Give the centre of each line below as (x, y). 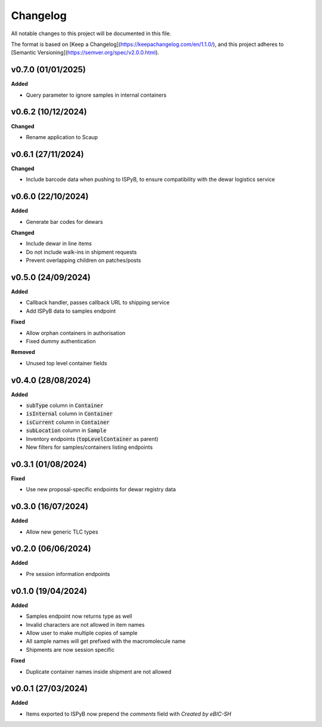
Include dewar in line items (59, 244)
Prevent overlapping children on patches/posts (83, 260)
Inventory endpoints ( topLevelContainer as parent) (92, 439)
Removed (23, 352)
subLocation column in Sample (66, 430)
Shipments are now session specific (70, 649)
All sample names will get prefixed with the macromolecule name (106, 641)
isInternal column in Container (69, 414)
